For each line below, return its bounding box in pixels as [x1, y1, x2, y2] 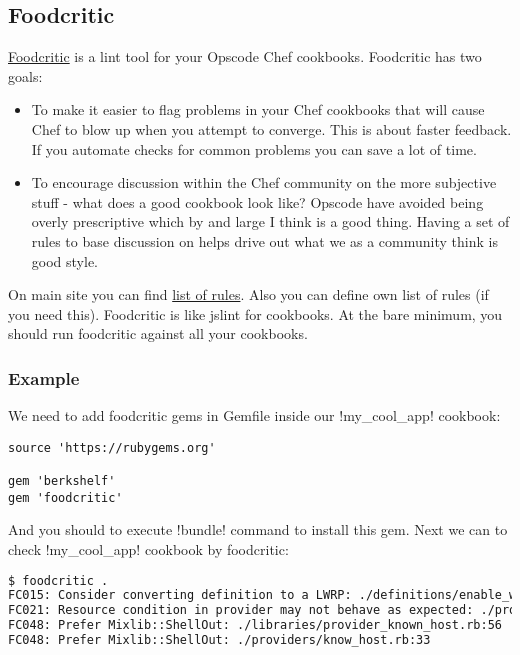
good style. [31, 250, 98, 271]
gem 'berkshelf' [8, 474, 116, 489]
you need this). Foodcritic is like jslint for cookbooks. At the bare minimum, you [8, 303, 503, 324]
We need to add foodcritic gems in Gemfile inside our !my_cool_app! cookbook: [8, 405, 501, 426]
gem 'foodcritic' [8, 490, 123, 505]
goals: [8, 65, 43, 86]
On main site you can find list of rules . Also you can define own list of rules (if [8, 284, 489, 305]
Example [8, 365, 80, 390]
